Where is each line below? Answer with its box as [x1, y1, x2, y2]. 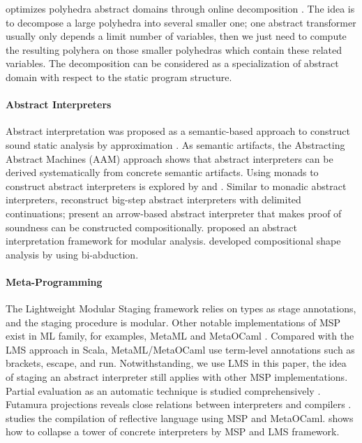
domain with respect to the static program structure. [6, 69, 232, 84]
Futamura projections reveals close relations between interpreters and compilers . [6, 397, 352, 412]
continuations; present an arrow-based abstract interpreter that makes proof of [6, 205, 342, 220]
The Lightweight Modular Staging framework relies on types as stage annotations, [6, 301, 356, 316]
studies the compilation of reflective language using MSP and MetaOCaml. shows [6, 410, 354, 425]
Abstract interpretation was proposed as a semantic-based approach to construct [6, 124, 350, 138]
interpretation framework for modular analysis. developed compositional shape [6, 233, 341, 248]
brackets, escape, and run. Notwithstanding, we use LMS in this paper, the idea [6, 356, 347, 370]
